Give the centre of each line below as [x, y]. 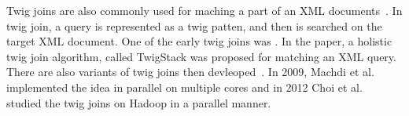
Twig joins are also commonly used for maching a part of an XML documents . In [204, 10]
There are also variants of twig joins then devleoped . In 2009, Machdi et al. [190, 72]
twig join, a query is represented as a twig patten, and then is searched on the [194, 25]
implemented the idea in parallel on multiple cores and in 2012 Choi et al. [184, 87]
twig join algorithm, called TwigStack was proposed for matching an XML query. [201, 56]
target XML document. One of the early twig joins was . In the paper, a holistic [199, 41]
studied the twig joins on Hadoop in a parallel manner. [139, 102]
